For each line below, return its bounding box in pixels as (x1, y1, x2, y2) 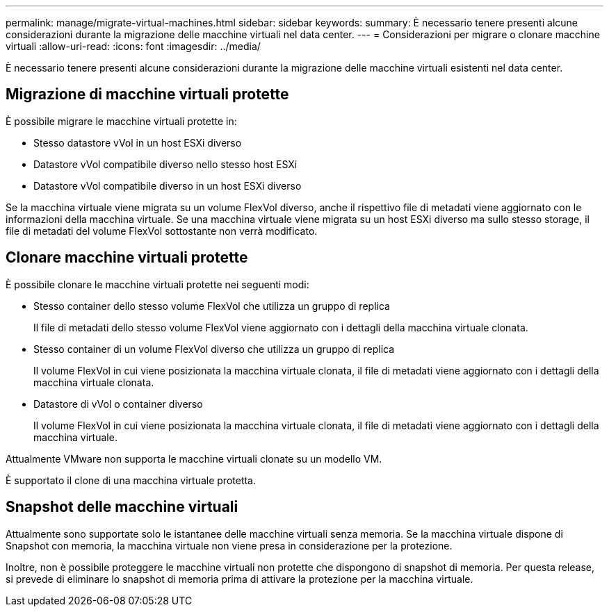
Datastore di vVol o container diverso (33, 397, 203, 410)
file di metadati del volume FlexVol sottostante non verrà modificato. (6, 224, 318, 237)
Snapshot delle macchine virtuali (6, 498, 238, 516)
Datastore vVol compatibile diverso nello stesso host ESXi (33, 158, 298, 170)
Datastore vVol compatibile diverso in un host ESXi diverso (33, 179, 302, 192)
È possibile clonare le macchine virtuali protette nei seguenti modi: (6, 278, 309, 290)
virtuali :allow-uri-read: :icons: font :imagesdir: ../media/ (6, 40, 261, 52)
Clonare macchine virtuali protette (6, 249, 248, 267)
